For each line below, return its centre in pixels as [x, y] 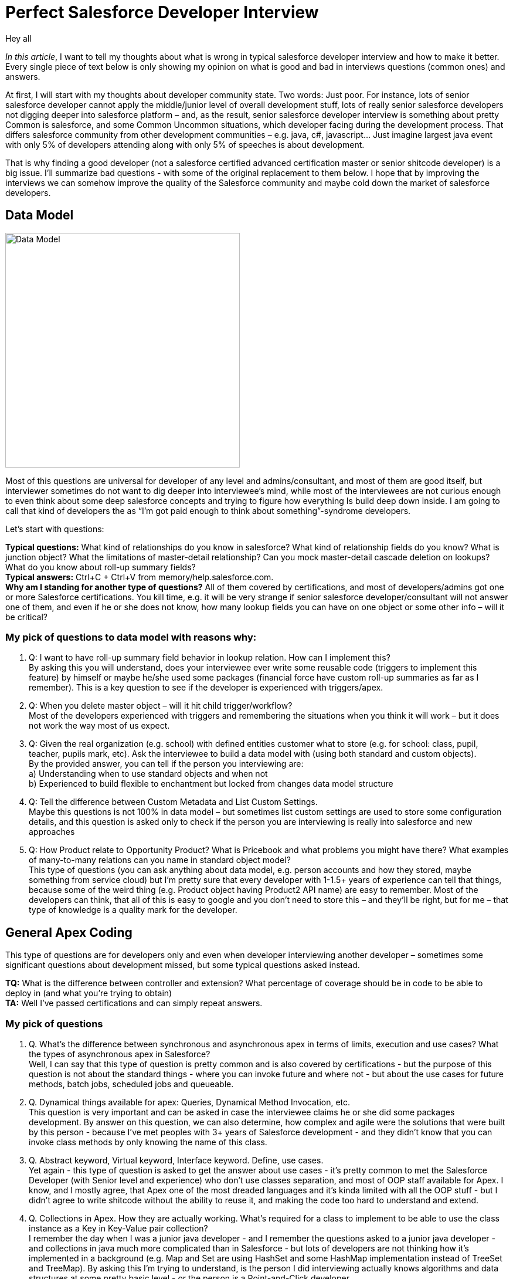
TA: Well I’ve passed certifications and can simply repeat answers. [134, 1003]
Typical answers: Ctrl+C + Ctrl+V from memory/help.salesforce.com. [140, 577]
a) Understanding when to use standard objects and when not [148, 774]
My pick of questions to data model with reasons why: [131, 637]
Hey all [18, 38]
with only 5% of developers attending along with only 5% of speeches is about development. [185, 144]
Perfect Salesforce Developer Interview [162, 12]
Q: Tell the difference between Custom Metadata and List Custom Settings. [173, 802]
